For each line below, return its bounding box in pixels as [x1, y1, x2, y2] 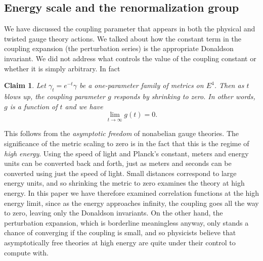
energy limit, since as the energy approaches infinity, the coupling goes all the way [4, 197, 259, 208]
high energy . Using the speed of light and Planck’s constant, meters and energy [4, 148, 249, 158]
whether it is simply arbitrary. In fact [4, 63, 120, 73]
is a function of [10, 101, 58, 111]
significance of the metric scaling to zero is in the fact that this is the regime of [4, 138, 249, 148]
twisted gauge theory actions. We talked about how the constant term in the [4, 33, 241, 43]
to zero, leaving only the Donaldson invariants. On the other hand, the [4, 207, 223, 218]
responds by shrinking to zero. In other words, [113, 91, 255, 101]
